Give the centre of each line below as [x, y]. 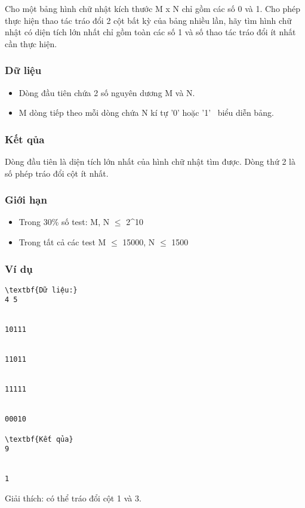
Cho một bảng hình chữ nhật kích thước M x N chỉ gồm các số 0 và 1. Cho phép [153, 8]
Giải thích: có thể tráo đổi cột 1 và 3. [73, 498]
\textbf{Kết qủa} [39, 439]
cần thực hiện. [31, 43]
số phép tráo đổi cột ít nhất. [57, 173]
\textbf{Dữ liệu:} [41, 290]
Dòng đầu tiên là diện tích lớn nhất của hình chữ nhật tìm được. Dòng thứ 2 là [150, 161]
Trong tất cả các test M [62, 242]
